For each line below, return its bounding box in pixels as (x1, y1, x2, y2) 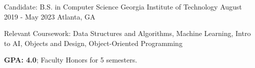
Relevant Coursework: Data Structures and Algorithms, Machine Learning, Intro (4, 28, 251, 38)
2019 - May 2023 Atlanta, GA (4, 11, 95, 21)
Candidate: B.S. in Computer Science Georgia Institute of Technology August (4, 1, 242, 11)
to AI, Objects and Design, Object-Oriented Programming (4, 37, 182, 48)
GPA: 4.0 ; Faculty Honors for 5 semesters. (4, 54, 137, 65)
